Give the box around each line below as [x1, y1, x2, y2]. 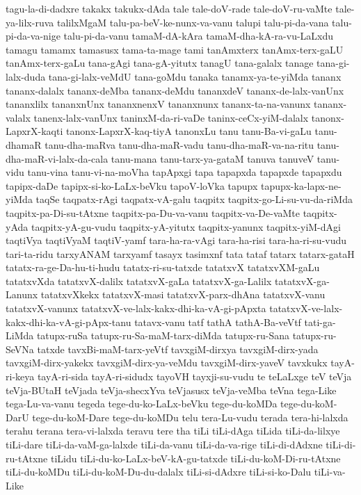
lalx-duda [6, 69, 46, 83]
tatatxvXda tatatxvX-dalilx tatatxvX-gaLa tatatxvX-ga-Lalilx [6, 273, 272, 288]
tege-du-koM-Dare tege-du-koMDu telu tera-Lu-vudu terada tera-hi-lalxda [32, 409, 348, 424]
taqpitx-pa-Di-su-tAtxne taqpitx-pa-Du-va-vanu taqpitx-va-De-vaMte [6, 205, 300, 220]
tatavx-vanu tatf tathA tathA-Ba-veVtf [134, 314, 301, 329]
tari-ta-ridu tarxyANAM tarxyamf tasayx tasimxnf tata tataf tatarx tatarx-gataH [6, 246, 355, 261]
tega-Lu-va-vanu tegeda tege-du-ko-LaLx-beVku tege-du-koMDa [6, 396, 278, 411]
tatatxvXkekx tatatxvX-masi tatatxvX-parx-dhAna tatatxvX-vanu [40, 287, 326, 302]
